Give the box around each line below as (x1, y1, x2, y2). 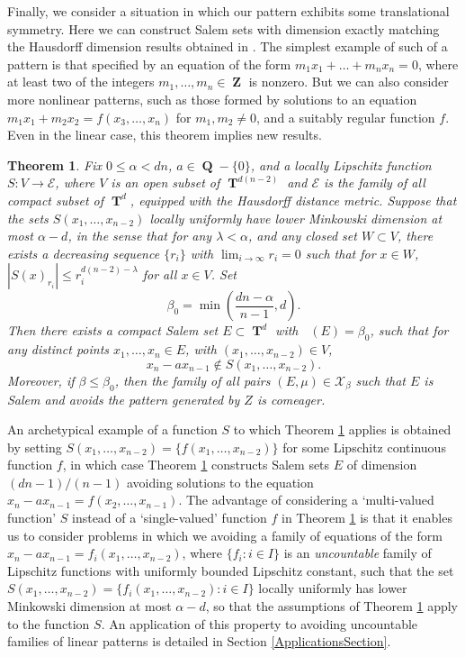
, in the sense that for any (67, 226, 212, 245)
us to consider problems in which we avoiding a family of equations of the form (7, 525, 443, 544)
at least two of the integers (7, 72, 155, 91)
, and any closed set (247, 226, 357, 245)
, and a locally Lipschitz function (250, 155, 432, 174)
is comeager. (256, 389, 326, 408)
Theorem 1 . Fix (7, 155, 102, 174)
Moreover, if (7, 370, 75, 389)
